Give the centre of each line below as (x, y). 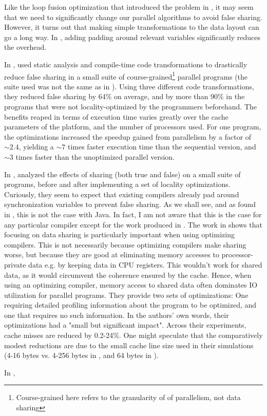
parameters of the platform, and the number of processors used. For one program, (133, 127)
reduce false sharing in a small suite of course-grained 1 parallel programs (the (126, 75)
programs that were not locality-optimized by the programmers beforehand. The (130, 106)
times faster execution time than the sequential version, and (162, 147)
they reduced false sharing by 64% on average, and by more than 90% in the (125, 96)
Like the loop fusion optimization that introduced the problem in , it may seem (129, 7)
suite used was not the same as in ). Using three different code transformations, (129, 86)
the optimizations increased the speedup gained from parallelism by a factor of (128, 136)
